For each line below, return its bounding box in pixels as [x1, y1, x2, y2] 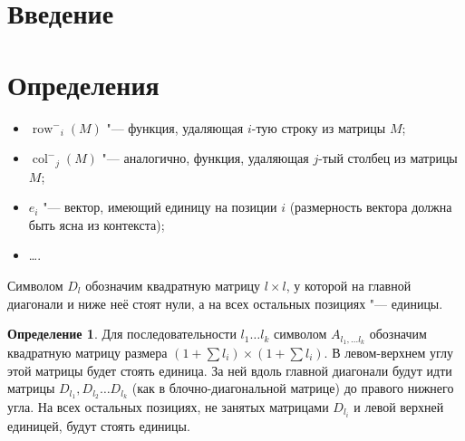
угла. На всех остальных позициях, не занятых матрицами [7, 398, 329, 417]
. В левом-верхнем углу [324, 342, 454, 361]
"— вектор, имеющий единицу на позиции [43, 197, 277, 216]
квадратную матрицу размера [7, 342, 168, 361]
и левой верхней [354, 398, 444, 417]
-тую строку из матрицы [251, 118, 386, 137]
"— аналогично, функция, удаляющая [102, 149, 309, 168]
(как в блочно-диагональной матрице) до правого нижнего [131, 379, 454, 398]
